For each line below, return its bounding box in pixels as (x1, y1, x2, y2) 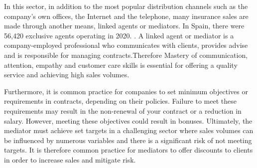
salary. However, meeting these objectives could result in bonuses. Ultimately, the (4, 115, 253, 126)
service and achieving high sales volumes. (4, 69, 129, 80)
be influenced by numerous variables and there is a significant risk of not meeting (4, 135, 252, 145)
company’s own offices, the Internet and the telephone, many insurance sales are (4, 10, 249, 21)
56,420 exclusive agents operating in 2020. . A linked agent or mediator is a (4, 30, 234, 40)
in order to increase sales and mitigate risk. (4, 154, 136, 165)
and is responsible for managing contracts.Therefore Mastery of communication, (4, 49, 248, 60)
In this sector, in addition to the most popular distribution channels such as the (4, 1, 248, 11)
